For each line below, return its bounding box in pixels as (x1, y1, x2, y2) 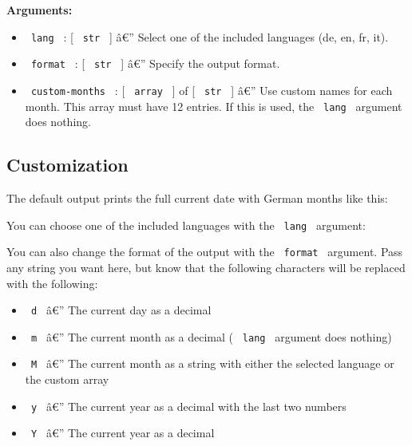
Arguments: (6, 2, 73, 18)
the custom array (25, 371, 109, 388)
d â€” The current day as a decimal (30, 302, 212, 318)
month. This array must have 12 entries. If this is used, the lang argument (25, 97, 402, 114)
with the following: (6, 274, 98, 291)
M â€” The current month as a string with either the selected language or (30, 355, 394, 372)
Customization (6, 152, 129, 177)
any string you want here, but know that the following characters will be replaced (6, 259, 406, 275)
